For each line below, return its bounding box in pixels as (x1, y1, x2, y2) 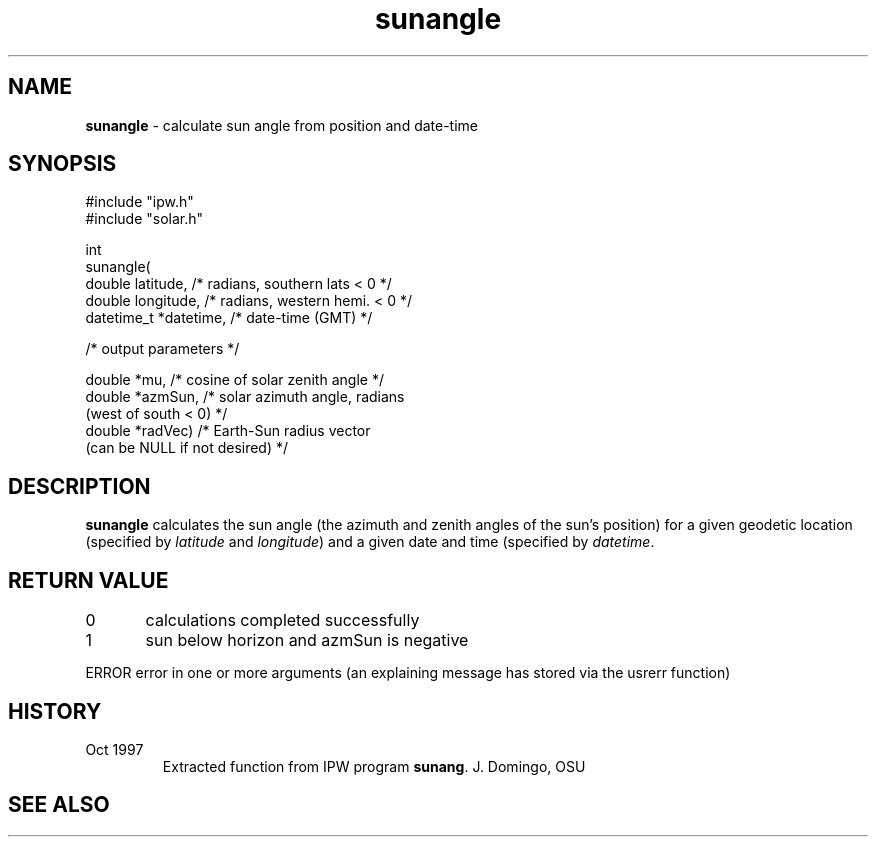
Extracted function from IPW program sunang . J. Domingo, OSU (162, 757, 586, 775)
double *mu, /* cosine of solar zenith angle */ (85, 371, 384, 389)
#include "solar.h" (85, 210, 204, 228)
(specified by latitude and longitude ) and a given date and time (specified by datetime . (85, 533, 655, 551)
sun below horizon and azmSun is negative (145, 630, 469, 651)
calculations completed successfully (145, 610, 420, 631)
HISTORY (8, 698, 102, 724)
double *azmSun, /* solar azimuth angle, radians (85, 388, 405, 406)
